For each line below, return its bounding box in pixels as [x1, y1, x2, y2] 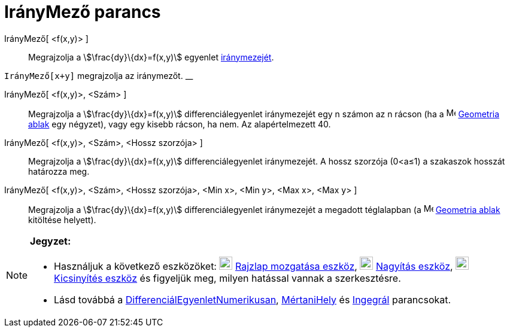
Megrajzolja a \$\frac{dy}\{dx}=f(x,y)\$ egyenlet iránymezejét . [28, 51, 274, 62]
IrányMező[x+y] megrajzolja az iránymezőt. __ [4, 70, 193, 81]
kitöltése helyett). [28, 214, 96, 225]
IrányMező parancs [4, 2, 161, 22]
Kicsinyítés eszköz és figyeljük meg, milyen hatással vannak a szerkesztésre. [54, 272, 401, 284]
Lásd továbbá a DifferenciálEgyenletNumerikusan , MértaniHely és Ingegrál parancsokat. [54, 293, 451, 306]
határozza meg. [28, 166, 90, 176]
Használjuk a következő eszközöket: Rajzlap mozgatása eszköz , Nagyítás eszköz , [54, 260, 453, 272]
